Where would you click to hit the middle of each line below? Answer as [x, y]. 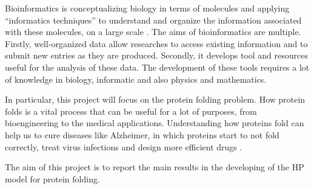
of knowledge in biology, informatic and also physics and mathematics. [136, 79]
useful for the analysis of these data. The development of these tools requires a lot [157, 67]
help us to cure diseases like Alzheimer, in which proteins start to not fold [142, 134]
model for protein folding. [52, 178]
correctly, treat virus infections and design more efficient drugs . [124, 146]
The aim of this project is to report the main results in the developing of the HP [155, 167]
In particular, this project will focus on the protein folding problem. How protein [155, 99]
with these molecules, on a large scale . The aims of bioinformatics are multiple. [153, 32]
